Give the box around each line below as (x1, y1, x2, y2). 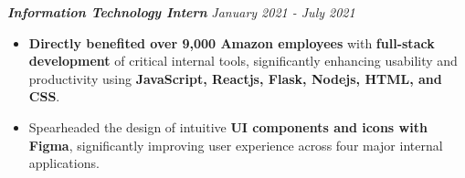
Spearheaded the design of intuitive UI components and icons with (28, 117, 428, 136)
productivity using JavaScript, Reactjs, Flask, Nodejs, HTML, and (28, 68, 442, 88)
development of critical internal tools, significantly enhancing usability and (28, 51, 458, 70)
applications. (28, 153, 100, 173)
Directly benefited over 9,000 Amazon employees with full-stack (28, 33, 435, 52)
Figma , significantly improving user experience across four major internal (28, 135, 443, 154)
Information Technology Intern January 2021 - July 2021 (7, 3, 355, 21)
